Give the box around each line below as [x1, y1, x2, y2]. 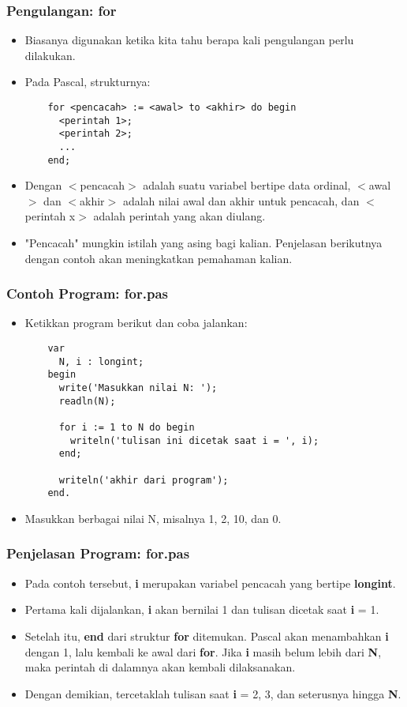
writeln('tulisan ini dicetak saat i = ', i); [70, 434, 319, 446]
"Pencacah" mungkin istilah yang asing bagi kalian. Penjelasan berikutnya [24, 235, 383, 251]
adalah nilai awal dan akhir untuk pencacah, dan [122, 192, 360, 209]
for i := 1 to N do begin [58, 422, 195, 433]
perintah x [24, 208, 76, 224]
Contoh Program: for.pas [6, 284, 168, 303]
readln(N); [58, 395, 116, 407]
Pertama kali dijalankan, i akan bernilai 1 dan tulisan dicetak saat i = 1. [24, 601, 379, 618]
